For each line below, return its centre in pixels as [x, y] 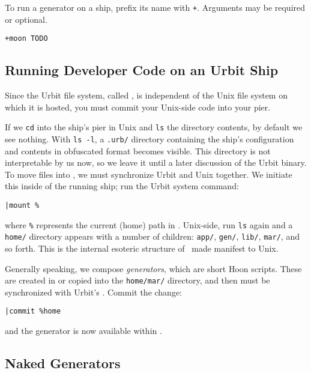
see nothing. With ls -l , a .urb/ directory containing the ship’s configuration [149, 138]
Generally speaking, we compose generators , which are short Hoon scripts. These [153, 268]
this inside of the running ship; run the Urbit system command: [122, 186]
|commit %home [33, 311]
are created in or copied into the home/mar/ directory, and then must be [137, 280]
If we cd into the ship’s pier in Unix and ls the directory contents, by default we [154, 127]
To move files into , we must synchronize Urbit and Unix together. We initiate [149, 174]
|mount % [22, 205]
